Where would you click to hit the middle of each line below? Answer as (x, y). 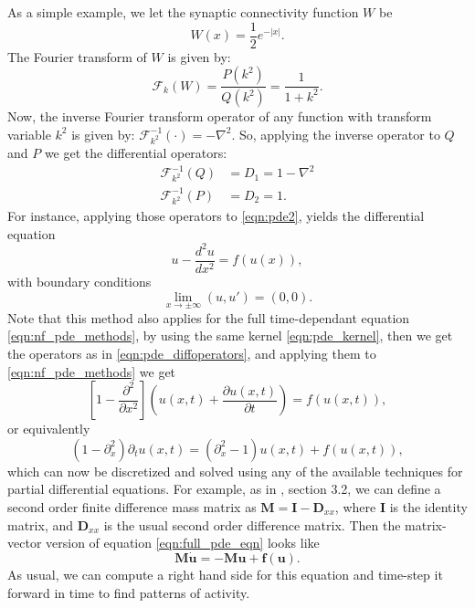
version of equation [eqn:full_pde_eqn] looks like (183, 543)
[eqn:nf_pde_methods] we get (92, 371)
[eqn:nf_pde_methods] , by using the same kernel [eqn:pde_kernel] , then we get (230, 335)
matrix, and (41, 524)
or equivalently (49, 429)
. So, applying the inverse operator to (336, 134)
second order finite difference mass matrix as (132, 506)
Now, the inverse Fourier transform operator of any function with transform (220, 116)
